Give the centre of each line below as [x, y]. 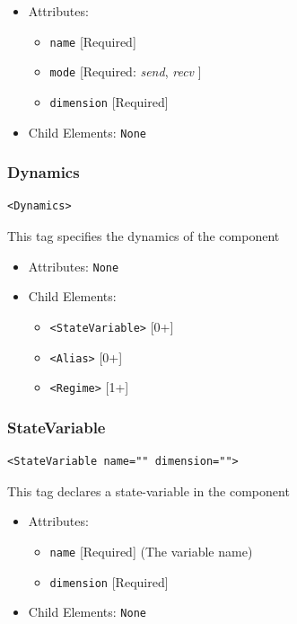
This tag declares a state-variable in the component [148, 490]
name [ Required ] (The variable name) [151, 551]
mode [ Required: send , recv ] [126, 71]
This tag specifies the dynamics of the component [144, 236]
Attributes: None [74, 266]
